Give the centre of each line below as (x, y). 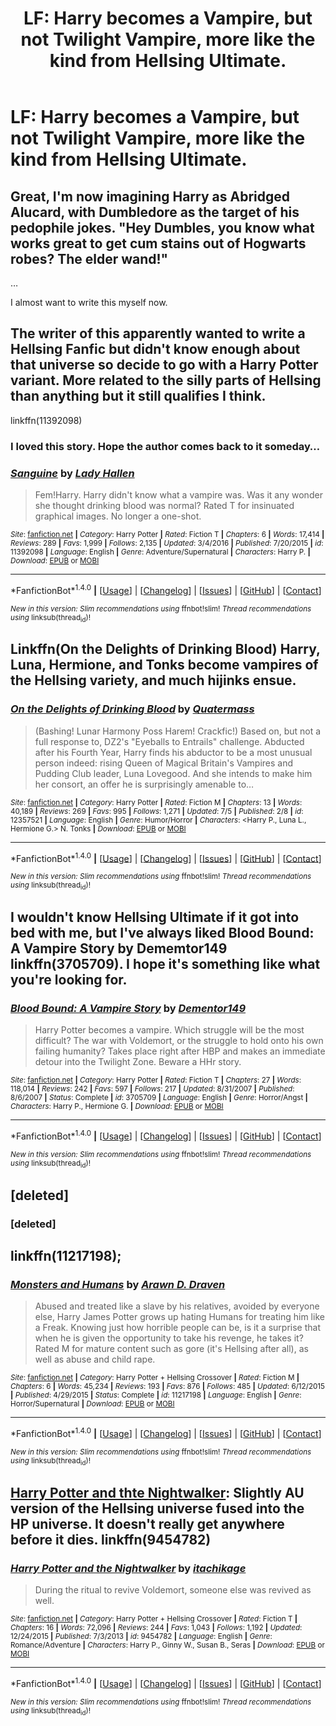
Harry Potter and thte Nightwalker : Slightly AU (157, 1492)
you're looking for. (69, 980)
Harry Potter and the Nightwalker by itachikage (128, 1568)
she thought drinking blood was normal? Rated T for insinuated (164, 506)
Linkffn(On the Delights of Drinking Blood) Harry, (165, 649)
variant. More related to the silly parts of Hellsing (166, 380)
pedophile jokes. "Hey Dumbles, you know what (162, 227)
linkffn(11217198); (66, 1256)
